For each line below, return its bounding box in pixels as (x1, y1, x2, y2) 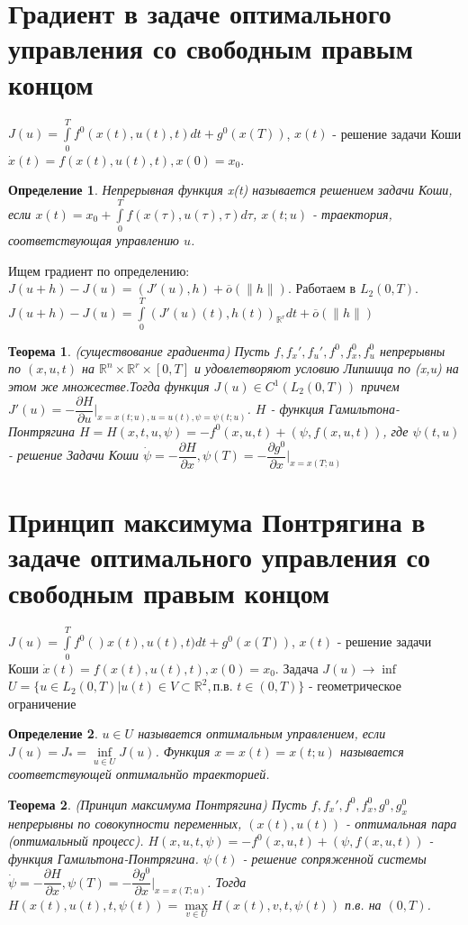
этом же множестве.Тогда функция (8, 377, 210, 396)
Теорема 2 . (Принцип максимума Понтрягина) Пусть (8, 794, 307, 813)
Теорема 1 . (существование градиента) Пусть (8, 341, 270, 360)
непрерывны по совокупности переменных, (8, 813, 242, 832)
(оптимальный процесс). (8, 831, 144, 850)
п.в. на (344, 894, 382, 913)
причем (361, 377, 400, 396)
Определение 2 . (8, 724, 98, 743)
